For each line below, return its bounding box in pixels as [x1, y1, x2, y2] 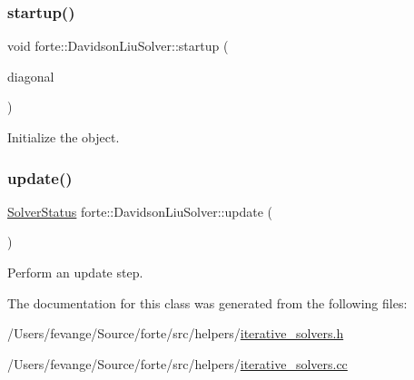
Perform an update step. [7, 263, 143, 281]
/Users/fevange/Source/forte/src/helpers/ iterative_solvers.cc [7, 354, 348, 373]
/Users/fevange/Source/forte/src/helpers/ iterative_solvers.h [7, 324, 344, 343]
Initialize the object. [7, 128, 120, 146]
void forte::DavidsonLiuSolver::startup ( [7, 36, 229, 55]
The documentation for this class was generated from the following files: [7, 293, 408, 312]
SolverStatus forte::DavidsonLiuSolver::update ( [7, 201, 273, 220]
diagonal [7, 66, 54, 85]
